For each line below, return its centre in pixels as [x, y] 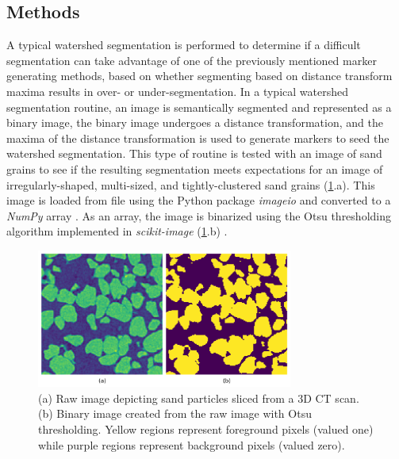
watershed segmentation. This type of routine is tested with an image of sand [194, 153]
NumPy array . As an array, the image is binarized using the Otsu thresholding [199, 215]
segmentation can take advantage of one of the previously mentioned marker [192, 60]
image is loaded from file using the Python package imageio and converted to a [199, 200]
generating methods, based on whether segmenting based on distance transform [199, 76]
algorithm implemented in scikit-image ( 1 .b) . [117, 231]
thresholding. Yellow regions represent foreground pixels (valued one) [206, 429]
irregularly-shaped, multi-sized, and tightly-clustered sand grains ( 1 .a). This [191, 184]
